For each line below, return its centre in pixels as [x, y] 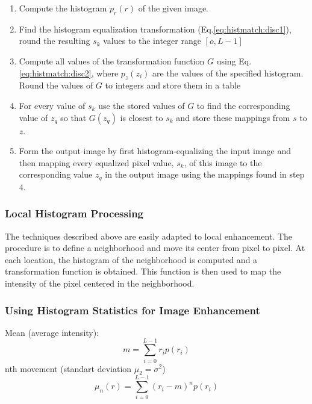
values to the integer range [152, 41]
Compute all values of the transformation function [112, 61]
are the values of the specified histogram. [228, 73]
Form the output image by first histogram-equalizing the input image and [155, 151]
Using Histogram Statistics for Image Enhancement [133, 310]
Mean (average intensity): [52, 332]
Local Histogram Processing [74, 213]
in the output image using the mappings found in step [205, 174]
